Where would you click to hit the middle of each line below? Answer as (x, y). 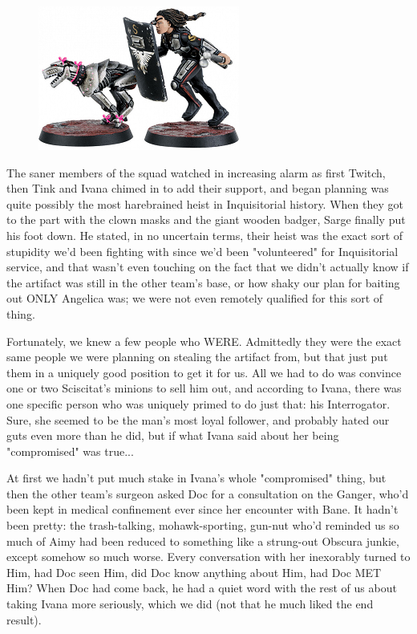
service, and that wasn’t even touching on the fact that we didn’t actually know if (208, 267)
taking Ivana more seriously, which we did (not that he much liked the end (190, 604)
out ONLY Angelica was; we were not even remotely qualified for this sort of (195, 298)
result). (24, 619)
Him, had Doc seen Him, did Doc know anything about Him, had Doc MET (194, 572)
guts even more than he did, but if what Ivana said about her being (173, 435)
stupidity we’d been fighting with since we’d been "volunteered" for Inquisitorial (202, 251)
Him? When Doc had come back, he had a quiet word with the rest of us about (202, 588)
